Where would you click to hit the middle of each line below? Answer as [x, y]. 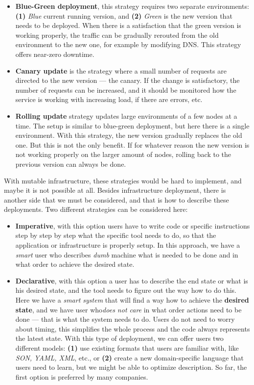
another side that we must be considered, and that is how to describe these [116, 199]
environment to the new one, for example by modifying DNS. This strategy [128, 44]
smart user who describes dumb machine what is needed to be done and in [127, 254]
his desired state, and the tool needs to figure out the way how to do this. [126, 290]
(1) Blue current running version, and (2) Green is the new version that [124, 15]
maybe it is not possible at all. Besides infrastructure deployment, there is [115, 190]
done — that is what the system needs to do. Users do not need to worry [125, 319]
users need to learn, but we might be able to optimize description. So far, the [131, 367]
